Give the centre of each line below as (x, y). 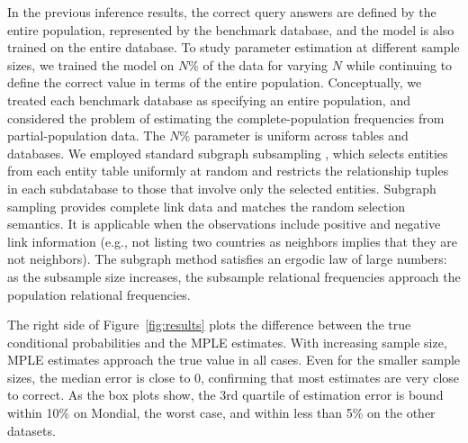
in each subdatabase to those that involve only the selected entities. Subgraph (222, 188)
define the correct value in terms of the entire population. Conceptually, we (215, 82)
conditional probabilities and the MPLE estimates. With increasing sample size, (227, 342)
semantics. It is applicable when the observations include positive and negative (224, 224)
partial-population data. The (86, 136)
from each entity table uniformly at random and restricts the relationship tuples (228, 171)
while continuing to (399, 64)
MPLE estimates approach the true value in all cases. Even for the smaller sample (234, 360)
